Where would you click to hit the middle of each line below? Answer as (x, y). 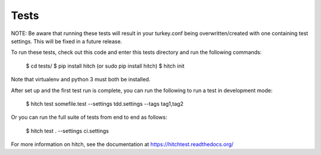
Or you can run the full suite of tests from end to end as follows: (89, 117)
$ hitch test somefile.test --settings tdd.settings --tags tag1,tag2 (105, 103)
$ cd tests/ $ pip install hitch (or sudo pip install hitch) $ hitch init (105, 66)
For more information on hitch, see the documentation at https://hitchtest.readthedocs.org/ (122, 144)
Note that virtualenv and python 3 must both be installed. (81, 80)
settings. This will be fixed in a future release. (67, 41)
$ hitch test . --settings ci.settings (67, 131)
